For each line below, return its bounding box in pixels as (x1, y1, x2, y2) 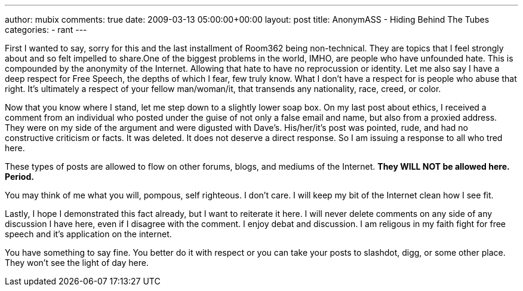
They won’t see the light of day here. (5, 258, 149, 268)
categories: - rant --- (5, 24, 87, 35)
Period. (5, 171, 34, 182)
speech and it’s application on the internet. (5, 229, 172, 239)
